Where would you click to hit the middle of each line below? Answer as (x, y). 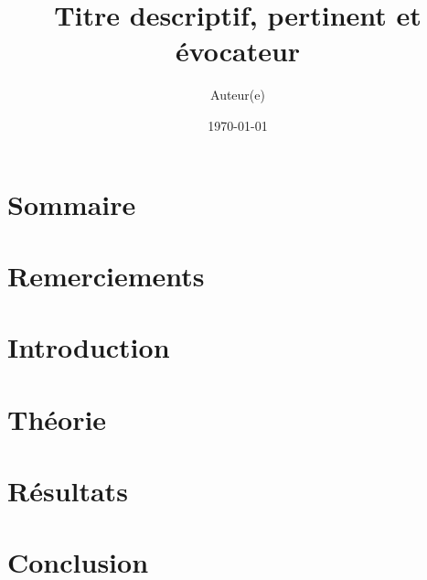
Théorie (57, 419)
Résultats (68, 490)
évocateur (238, 51)
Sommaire (72, 204)
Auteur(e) (238, 95)
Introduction (89, 347)
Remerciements (106, 275)
